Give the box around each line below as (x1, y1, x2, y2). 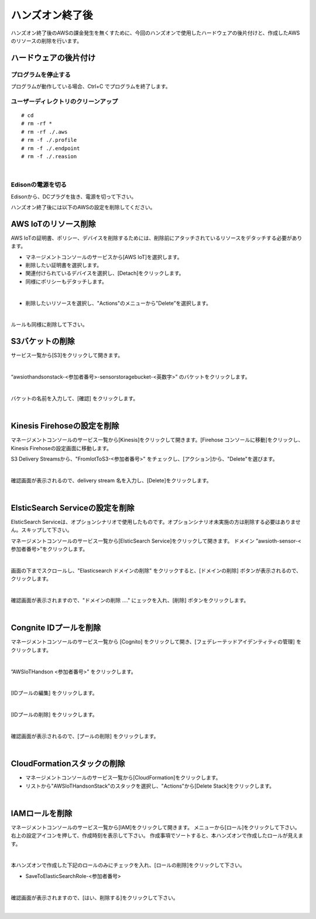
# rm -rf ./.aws (21, 128, 68, 135)
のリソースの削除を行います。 (11, 37, 82, 44)
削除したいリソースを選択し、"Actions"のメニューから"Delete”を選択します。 (25, 299, 212, 307)
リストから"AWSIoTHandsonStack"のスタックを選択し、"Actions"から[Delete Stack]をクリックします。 (25, 782, 275, 789)
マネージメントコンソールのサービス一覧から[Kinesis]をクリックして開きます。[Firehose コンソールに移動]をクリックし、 (11, 437, 304, 444)
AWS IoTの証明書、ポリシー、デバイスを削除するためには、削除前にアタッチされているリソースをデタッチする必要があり (11, 234, 303, 241)
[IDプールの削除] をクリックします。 (11, 711, 98, 718)
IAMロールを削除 (11, 808, 73, 818)
